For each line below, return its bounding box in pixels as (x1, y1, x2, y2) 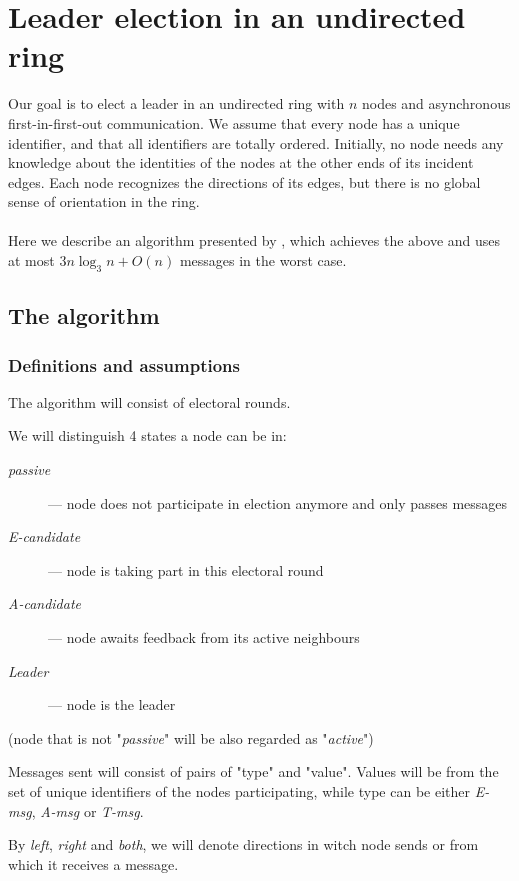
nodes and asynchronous (361, 93, 511, 114)
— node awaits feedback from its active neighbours (48, 627, 360, 648)
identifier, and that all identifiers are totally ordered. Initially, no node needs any (8, 132, 504, 153)
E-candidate (8, 526, 81, 547)
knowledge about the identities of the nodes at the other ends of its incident (8, 152, 474, 173)
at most (8, 250, 55, 271)
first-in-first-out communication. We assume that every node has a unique (8, 112, 460, 133)
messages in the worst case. (179, 250, 347, 271)
